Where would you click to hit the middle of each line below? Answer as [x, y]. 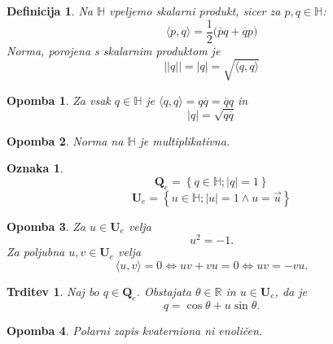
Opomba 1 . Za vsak [59, 100]
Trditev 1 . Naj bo [53, 292]
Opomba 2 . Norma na [65, 140]
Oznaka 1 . [35, 168]
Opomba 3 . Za [46, 226]
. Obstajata [164, 292]
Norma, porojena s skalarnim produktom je [114, 50]
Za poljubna [36, 252]
